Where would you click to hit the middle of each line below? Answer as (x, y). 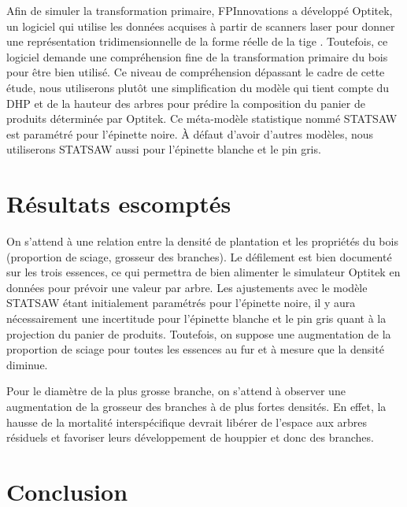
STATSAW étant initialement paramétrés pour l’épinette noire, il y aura (181, 303)
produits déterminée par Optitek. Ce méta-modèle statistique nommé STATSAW (202, 118)
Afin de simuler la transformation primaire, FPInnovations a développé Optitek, (200, 10)
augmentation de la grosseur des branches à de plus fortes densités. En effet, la (196, 406)
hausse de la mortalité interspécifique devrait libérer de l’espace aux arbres (187, 422)
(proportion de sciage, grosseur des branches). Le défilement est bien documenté (199, 256)
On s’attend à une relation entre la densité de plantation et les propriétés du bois (202, 241)
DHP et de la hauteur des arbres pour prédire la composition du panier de (186, 103)
